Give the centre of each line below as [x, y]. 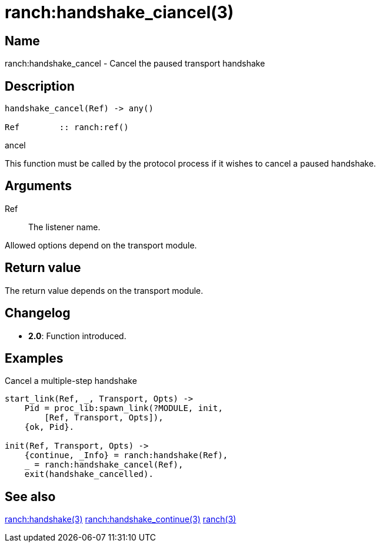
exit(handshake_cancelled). [89, 474]
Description [40, 86]
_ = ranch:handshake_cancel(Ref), [104, 465]
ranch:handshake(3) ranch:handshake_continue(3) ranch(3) [121, 519]
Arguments [39, 186]
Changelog [38, 313]
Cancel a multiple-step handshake [71, 381]
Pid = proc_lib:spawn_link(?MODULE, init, [124, 408]
